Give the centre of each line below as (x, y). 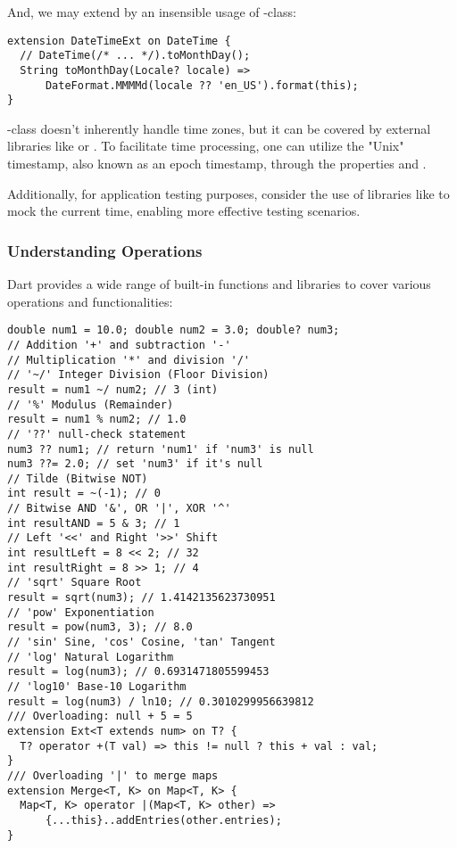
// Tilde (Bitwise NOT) (78, 478)
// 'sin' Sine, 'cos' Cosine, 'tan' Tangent (141, 642)
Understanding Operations (105, 250)
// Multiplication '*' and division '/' (129, 360)
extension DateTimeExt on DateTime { (119, 41)
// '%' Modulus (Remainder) (91, 404)
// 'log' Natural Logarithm (91, 657)
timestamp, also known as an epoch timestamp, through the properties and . (217, 164)
